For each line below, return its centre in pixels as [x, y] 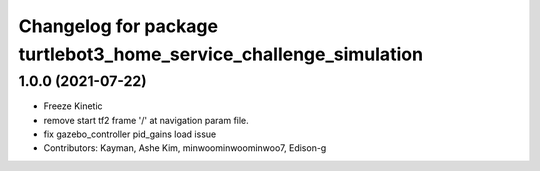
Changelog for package [118, 26]
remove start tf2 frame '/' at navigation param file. [146, 120]
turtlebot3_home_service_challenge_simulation [221, 54]
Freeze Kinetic [73, 106]
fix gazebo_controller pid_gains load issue [130, 134]
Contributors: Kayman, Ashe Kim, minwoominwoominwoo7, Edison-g [185, 148]
